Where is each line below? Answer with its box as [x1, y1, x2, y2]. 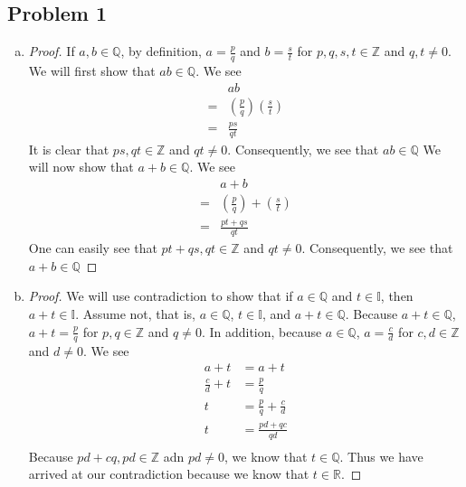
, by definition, [120, 42, 202, 61]
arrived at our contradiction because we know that [28, 464, 309, 483]
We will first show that [28, 61, 156, 80]
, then [380, 286, 414, 305]
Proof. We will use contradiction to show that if [28, 286, 293, 305]
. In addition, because [201, 322, 322, 341]
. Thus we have [339, 446, 423, 465]
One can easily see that [28, 239, 157, 258]
